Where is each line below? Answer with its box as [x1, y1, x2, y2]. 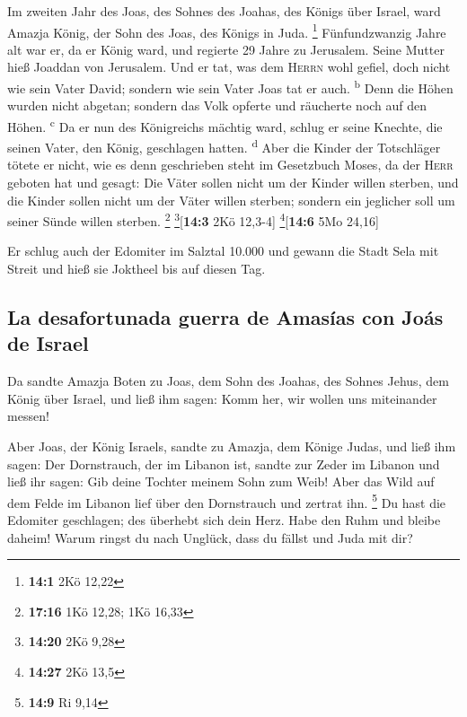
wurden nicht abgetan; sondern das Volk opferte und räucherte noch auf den [7, 96, 427, 115]
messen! [7, 407, 49, 425]
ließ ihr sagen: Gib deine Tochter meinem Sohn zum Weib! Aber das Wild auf [7, 472, 435, 491]
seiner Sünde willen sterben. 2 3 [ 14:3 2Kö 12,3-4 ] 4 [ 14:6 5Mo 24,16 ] [7, 209, 379, 230]
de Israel [7, 329, 89, 357]
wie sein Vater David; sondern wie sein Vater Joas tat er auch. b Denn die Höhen [7, 76, 454, 97]
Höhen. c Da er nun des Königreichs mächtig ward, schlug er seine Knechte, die [7, 114, 443, 136]
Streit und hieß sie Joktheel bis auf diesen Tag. [7, 259, 266, 277]
